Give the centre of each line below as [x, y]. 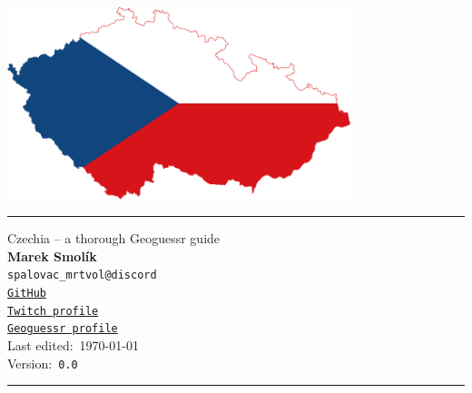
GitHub [27, 294]
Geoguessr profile [63, 329]
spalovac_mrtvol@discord [82, 275]
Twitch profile [53, 311]
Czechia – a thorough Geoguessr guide [114, 238]
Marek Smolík [52, 255]
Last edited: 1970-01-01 [73, 345]
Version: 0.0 [43, 363]
